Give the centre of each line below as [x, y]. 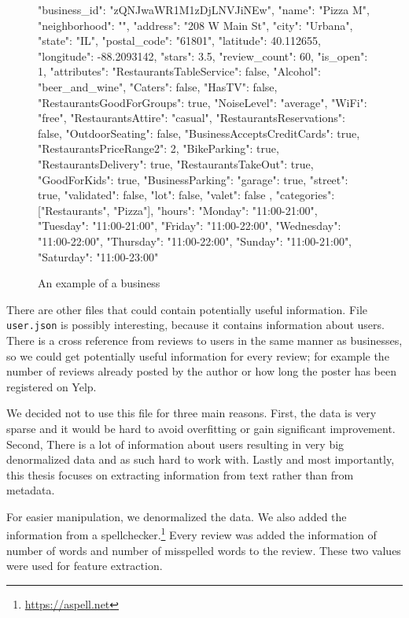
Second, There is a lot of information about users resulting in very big [175, 444]
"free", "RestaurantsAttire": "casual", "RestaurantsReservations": [192, 118]
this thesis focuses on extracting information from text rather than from [180, 474]
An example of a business [99, 283]
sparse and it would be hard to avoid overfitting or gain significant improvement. [201, 428]
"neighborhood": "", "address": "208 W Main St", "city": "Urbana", [195, 25]
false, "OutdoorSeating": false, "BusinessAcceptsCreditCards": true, [199, 133]
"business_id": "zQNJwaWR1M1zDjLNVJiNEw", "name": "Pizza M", [204, 9]
